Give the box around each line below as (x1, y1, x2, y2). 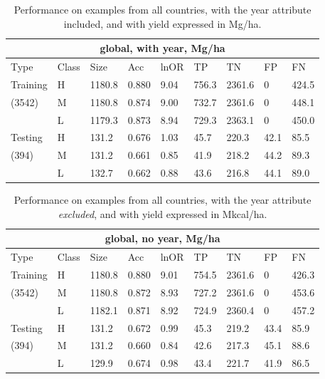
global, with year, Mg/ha (100, 41, 225, 56)
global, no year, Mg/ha (105, 231, 220, 246)
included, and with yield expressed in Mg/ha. (63, 16, 262, 31)
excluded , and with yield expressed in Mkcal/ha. (58, 206, 267, 221)
